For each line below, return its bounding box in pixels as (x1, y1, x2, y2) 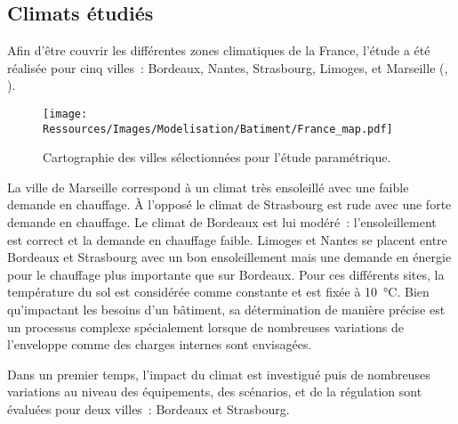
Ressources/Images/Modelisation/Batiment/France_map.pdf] (43, 122, 393, 135)
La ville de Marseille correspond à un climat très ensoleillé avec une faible (7, 177, 409, 196)
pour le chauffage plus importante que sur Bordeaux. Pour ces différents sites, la (7, 265, 445, 283)
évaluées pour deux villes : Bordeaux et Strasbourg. (7, 400, 290, 419)
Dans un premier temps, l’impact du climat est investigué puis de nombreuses (7, 364, 430, 383)
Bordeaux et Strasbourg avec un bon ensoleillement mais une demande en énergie (7, 248, 452, 266)
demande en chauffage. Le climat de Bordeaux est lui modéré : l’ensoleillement (7, 213, 437, 232)
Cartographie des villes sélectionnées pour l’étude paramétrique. (43, 148, 391, 167)
